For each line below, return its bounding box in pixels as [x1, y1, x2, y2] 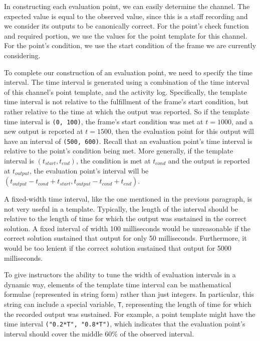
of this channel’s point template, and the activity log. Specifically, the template [4, 86, 247, 97]
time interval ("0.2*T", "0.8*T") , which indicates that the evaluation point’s [4, 318, 245, 329]
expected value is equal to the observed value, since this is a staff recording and [4, 11, 248, 21]
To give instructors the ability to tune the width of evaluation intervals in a [4, 269, 236, 280]
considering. [4, 50, 41, 60]
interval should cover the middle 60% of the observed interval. [4, 328, 194, 338]
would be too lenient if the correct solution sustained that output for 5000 [4, 243, 231, 253]
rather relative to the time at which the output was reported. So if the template [4, 106, 249, 116]
